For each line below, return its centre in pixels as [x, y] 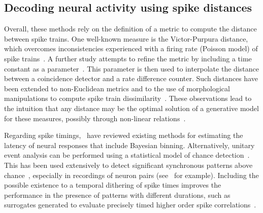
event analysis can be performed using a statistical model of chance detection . [127, 155]
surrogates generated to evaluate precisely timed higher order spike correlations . [130, 205]
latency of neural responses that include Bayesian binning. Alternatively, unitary [129, 145]
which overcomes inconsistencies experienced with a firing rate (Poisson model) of [131, 48]
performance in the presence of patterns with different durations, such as [117, 194]
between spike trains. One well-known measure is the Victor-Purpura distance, [126, 38]
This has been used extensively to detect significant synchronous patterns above [128, 165]
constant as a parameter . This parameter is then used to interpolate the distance [131, 68]
